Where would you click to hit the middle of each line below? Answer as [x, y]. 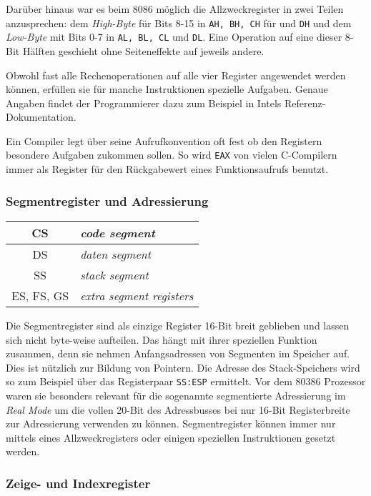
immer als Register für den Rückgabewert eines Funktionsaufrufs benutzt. [167, 169]
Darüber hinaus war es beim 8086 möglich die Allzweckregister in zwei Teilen [175, 9]
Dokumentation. [41, 117]
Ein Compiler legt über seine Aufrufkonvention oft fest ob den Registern [164, 140]
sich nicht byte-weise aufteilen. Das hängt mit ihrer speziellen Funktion [162, 339]
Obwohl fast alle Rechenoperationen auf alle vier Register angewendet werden [176, 75]
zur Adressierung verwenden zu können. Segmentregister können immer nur [171, 423]
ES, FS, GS [40, 295]
